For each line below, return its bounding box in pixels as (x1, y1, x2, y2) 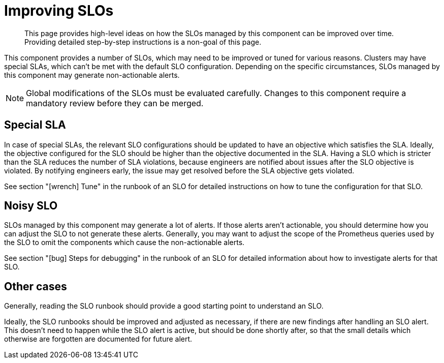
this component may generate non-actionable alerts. (4, 70, 180, 79)
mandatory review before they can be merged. (26, 98, 204, 108)
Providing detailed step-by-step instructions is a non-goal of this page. (24, 37, 262, 46)
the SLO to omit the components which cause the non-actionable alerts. (4, 238, 245, 247)
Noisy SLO (4, 199, 58, 213)
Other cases (4, 280, 67, 293)
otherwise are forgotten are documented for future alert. (4, 335, 193, 344)
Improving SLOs (4, 2, 114, 19)
